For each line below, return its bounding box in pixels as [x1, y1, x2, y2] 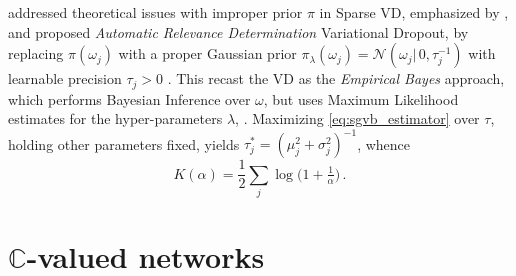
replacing [8, 43, 64, 64]
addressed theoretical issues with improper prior [8, 2, 303, 22]
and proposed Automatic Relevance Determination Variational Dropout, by [8, 21, 469, 42]
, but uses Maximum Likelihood [263, 88, 459, 109]
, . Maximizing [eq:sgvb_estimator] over [235, 108, 480, 129]
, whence [357, 133, 411, 154]
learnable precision [8, 68, 122, 89]
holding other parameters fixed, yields [8, 133, 240, 154]
